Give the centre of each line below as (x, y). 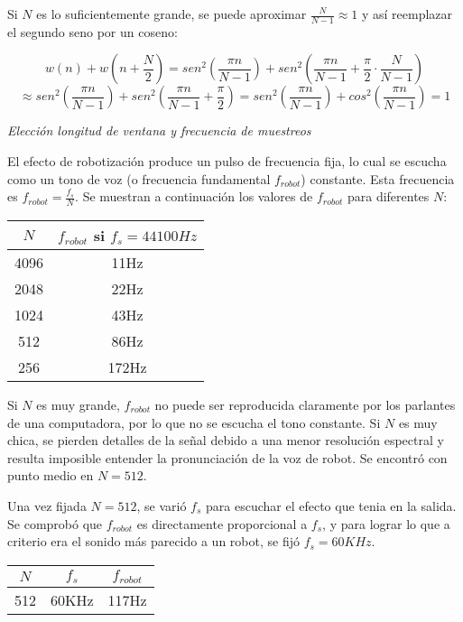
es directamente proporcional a (222, 523)
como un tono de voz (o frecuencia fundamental (139, 178)
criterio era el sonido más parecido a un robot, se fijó (153, 541)
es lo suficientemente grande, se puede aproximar (171, 14)
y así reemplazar (407, 14)
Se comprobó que (55, 523)
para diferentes (388, 196)
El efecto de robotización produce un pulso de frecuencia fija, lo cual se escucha (227, 161)
